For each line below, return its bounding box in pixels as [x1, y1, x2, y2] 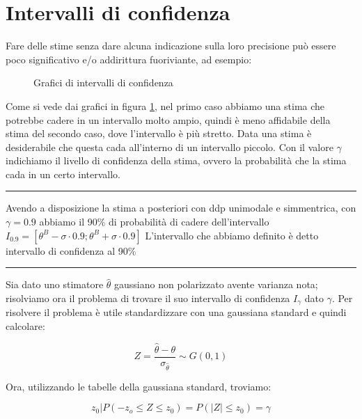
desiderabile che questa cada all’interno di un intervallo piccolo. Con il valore [6, 139, 333, 154]
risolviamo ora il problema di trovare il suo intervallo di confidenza [6, 290, 290, 305]
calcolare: [6, 318, 45, 333]
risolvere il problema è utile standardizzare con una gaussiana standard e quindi [6, 305, 347, 319]
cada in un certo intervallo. [6, 166, 120, 181]
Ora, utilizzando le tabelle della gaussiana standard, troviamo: [6, 379, 271, 393]
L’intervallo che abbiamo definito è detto [145, 228, 319, 242]
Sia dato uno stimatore [6, 277, 104, 292]
